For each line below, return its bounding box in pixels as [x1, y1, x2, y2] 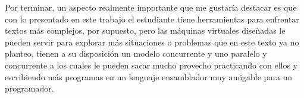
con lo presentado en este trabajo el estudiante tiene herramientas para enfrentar [5, 12, 299, 25]
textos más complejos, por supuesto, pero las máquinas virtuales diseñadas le [5, 24, 286, 37]
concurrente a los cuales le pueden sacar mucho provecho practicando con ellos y [5, 58, 297, 71]
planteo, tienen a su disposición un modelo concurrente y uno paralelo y [5, 47, 267, 60]
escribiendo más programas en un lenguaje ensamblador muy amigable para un [5, 70, 293, 83]
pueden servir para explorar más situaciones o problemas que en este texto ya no [5, 35, 299, 48]
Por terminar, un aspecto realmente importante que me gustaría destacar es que [5, 1, 297, 13]
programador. [5, 82, 54, 94]
